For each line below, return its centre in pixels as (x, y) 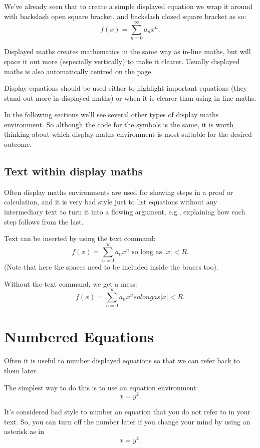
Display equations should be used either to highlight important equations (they (126, 88)
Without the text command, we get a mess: (71, 283)
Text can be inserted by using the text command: (80, 238)
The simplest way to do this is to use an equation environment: (101, 387)
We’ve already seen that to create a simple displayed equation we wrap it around (128, 6)
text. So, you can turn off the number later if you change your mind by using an (127, 421)
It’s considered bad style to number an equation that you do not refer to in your (127, 412)
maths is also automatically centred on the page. (79, 71)
